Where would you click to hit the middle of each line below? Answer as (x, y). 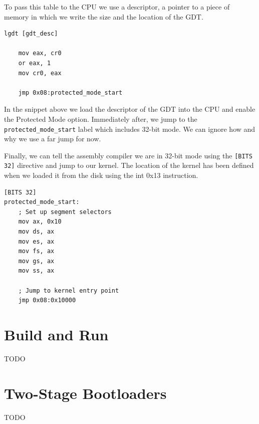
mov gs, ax (36, 261)
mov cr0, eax (40, 73)
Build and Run (56, 334)
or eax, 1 (35, 63)
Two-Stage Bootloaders (85, 393)
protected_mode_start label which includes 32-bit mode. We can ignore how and (130, 129)
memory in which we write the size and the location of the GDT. (104, 16)
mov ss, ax (36, 271)
